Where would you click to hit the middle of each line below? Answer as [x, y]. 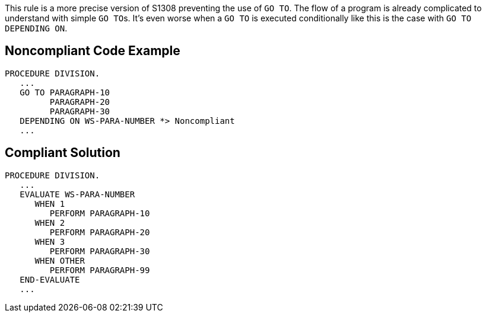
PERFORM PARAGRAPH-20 [100, 232]
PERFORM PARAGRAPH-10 [100, 213]
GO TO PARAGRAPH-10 [65, 92]
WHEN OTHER [60, 260]
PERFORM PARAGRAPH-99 [100, 270]
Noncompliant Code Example [93, 51]
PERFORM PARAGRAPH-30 [100, 251]
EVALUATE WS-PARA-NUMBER [77, 194]
